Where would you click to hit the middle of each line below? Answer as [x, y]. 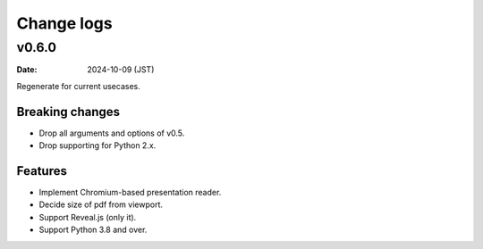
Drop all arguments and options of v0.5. [112, 133]
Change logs [64, 23]
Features [42, 171]
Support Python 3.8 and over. [93, 230]
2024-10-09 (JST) [121, 70]
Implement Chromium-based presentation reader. [130, 192]
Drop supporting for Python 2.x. [97, 145]
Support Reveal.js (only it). [88, 217]
